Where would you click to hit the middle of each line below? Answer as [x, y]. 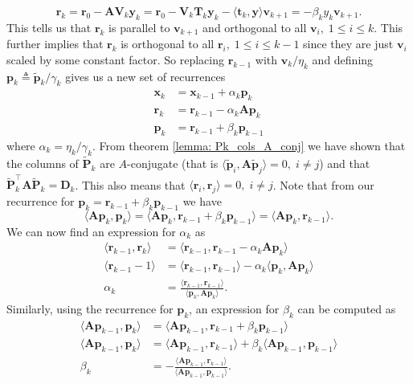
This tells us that [49, 27]
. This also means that [130, 184]
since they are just [348, 44]
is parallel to [139, 27]
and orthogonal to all [255, 27]
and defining [343, 59]
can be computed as [347, 308]
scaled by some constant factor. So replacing [115, 59]
